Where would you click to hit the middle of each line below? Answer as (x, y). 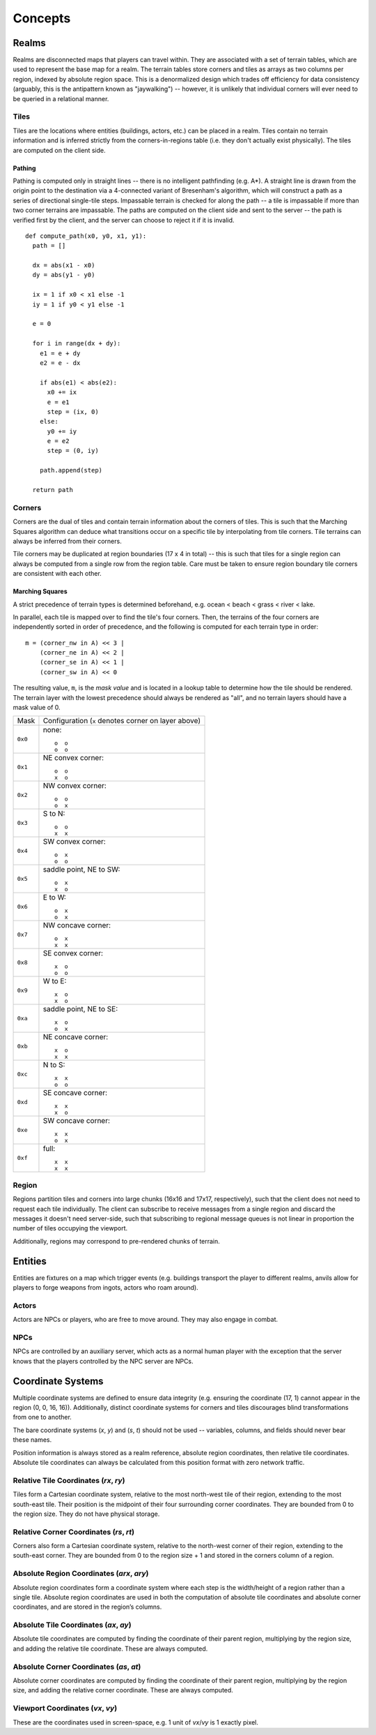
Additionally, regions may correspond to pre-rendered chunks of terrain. (117, 1241)
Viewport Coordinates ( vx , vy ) (65, 1708)
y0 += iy (62, 431)
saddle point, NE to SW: (81, 870)
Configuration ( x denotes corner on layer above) (122, 721)
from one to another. (42, 1417)
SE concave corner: (75, 1093)
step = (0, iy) (73, 451)
